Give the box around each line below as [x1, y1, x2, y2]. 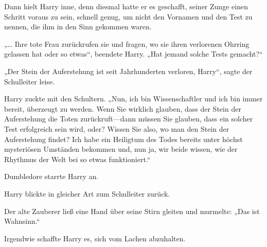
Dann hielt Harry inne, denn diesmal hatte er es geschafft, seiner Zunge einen [4, 1, 248, 11]
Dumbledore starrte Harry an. [4, 171, 99, 182]
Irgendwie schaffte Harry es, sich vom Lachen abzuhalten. [4, 233, 186, 243]
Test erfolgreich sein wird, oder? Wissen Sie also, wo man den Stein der [4, 123, 229, 134]
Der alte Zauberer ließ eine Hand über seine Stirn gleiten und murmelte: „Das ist [4, 205, 260, 216]
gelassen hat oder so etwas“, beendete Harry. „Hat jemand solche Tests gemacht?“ [4, 48, 263, 59]
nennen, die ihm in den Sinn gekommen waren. [4, 21, 152, 32]
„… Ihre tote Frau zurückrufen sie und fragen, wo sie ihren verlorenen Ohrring [4, 38, 250, 49]
